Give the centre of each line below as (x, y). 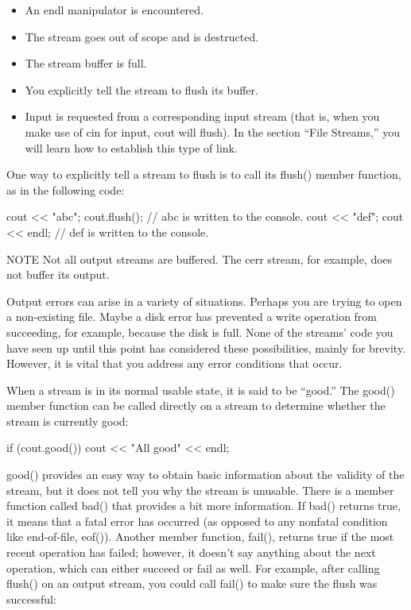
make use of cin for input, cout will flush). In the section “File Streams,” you (212, 131)
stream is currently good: (68, 421)
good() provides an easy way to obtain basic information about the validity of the (205, 475)
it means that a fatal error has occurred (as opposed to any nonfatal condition (197, 521)
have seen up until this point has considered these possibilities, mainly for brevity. (206, 347)
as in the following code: (66, 189)
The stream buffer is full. (86, 63)
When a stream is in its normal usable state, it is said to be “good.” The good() (201, 390)
